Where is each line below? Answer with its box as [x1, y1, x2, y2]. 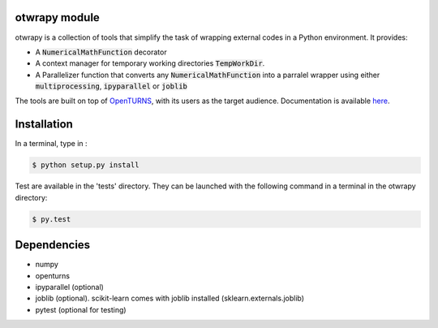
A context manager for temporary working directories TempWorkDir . [35, 58, 265, 68]
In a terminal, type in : [15, 139, 88, 149]
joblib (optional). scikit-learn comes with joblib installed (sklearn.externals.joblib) [35, 293, 304, 304]
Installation [15, 118, 73, 132]
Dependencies [15, 238, 91, 252]
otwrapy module [15, 11, 101, 24]
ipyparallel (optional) [35, 283, 105, 291]
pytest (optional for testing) [35, 304, 127, 314]
